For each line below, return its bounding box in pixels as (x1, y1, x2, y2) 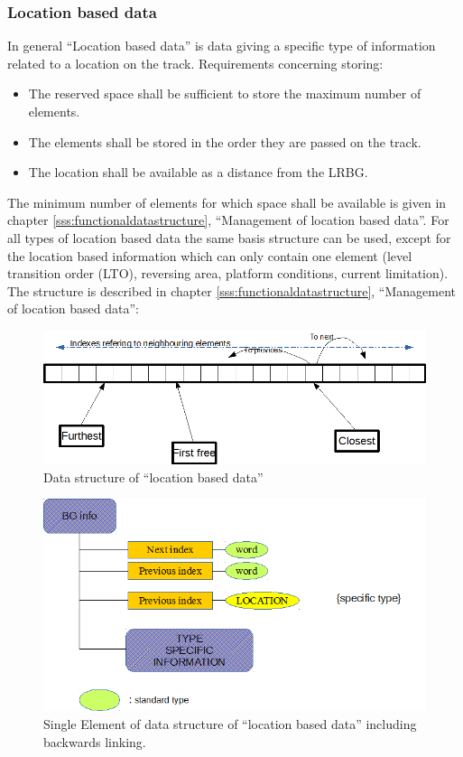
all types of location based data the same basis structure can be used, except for (7, 228, 451, 247)
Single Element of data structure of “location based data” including (43, 714, 417, 733)
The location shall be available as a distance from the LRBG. (28, 163, 368, 182)
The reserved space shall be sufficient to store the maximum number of (28, 84, 421, 103)
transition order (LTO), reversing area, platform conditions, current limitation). (7, 264, 449, 283)
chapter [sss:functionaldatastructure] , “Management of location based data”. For (7, 210, 449, 229)
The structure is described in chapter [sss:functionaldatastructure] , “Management (7, 281, 457, 300)
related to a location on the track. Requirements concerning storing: (7, 53, 384, 72)
